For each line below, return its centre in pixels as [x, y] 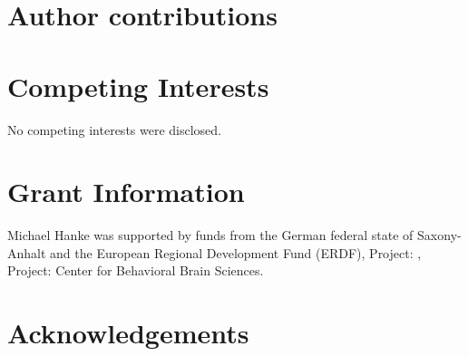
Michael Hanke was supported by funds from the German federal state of [210, 235]
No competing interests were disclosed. [115, 129]
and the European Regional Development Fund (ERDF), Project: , [236, 252]
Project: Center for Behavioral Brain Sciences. [136, 270]
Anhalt [27, 252]
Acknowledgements [128, 333]
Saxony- [439, 235]
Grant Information [126, 192]
